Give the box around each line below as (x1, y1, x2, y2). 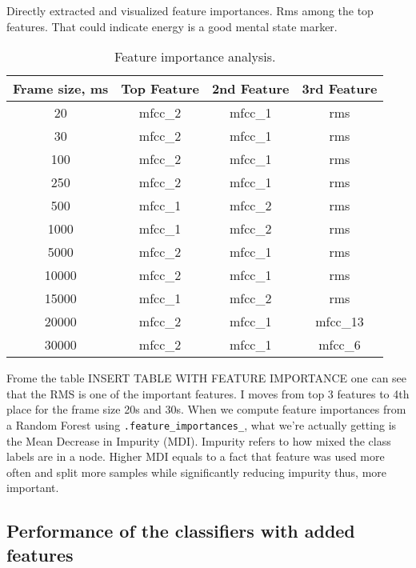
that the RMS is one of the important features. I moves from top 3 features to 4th (6, 385, 410, 402)
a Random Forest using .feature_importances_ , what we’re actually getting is (6, 416, 397, 433)
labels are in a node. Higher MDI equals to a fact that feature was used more (6, 448, 385, 465)
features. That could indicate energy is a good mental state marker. (6, 18, 338, 34)
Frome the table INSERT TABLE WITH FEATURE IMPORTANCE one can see (6, 370, 407, 386)
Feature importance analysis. (114, 47, 276, 66)
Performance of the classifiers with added (6, 518, 355, 543)
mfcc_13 (315, 312, 364, 331)
